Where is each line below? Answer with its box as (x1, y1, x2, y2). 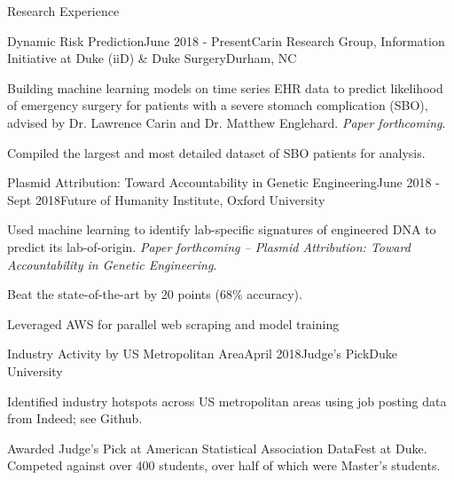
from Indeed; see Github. (7, 409, 143, 428)
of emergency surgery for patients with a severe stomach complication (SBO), (7, 96, 428, 114)
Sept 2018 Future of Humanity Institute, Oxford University (7, 190, 325, 209)
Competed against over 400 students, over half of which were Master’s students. (7, 456, 441, 475)
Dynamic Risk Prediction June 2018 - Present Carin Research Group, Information (7, 31, 445, 50)
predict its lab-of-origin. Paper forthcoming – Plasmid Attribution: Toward (7, 237, 411, 256)
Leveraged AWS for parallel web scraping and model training (7, 314, 340, 333)
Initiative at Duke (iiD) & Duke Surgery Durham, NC (7, 49, 297, 67)
